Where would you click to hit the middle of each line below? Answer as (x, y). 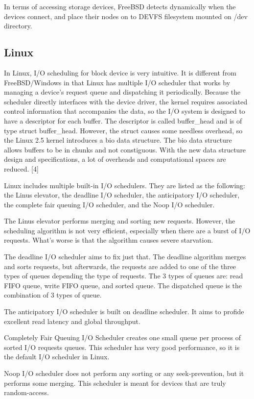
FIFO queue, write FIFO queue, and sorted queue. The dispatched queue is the (123, 285)
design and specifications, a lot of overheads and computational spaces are (115, 159)
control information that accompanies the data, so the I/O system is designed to (125, 111)
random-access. (26, 392)
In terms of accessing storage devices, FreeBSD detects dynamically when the (120, 6)
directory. (18, 26)
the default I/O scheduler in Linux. (57, 357)
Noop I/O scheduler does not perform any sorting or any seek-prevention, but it (124, 373)
